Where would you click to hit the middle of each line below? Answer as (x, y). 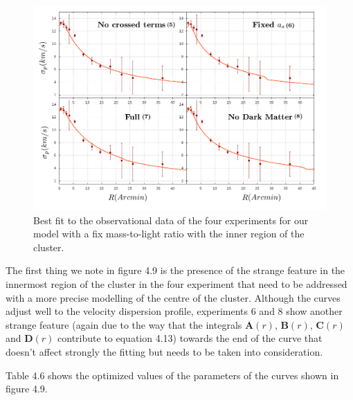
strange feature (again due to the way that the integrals (124, 324)
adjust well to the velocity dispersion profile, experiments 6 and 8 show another (174, 311)
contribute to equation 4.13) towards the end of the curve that (190, 338)
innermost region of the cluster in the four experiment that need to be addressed (176, 284)
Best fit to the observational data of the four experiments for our (171, 220)
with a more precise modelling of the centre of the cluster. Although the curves (173, 297)
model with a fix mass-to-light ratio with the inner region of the (169, 234)
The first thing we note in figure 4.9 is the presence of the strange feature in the (175, 270)
